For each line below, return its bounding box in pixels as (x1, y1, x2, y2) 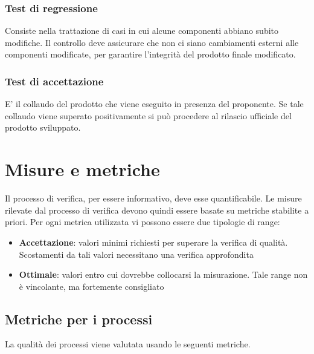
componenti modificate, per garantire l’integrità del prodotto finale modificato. (5, 48, 296, 61)
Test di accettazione (5, 73, 104, 88)
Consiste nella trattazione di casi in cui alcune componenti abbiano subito (5, 24, 279, 37)
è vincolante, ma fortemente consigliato (19, 280, 164, 292)
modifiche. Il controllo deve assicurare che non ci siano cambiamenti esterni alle (5, 36, 299, 48)
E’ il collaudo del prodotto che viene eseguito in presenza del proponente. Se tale (5, 97, 304, 110)
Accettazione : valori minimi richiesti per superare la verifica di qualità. (19, 235, 288, 248)
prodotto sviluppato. (5, 121, 81, 134)
